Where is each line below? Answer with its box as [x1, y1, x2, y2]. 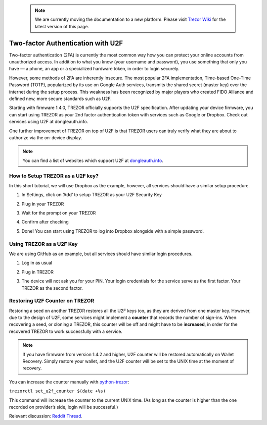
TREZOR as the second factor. [21, 285, 83, 291]
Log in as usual [21, 260, 52, 266]
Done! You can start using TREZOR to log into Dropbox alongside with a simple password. [21, 228, 204, 234]
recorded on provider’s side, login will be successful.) [9, 404, 118, 410]
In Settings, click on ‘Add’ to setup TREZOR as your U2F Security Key [21, 192, 162, 198]
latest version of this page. [35, 23, 89, 29]
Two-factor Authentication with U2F [9, 39, 123, 47]
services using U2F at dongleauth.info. [9, 119, 89, 125]
